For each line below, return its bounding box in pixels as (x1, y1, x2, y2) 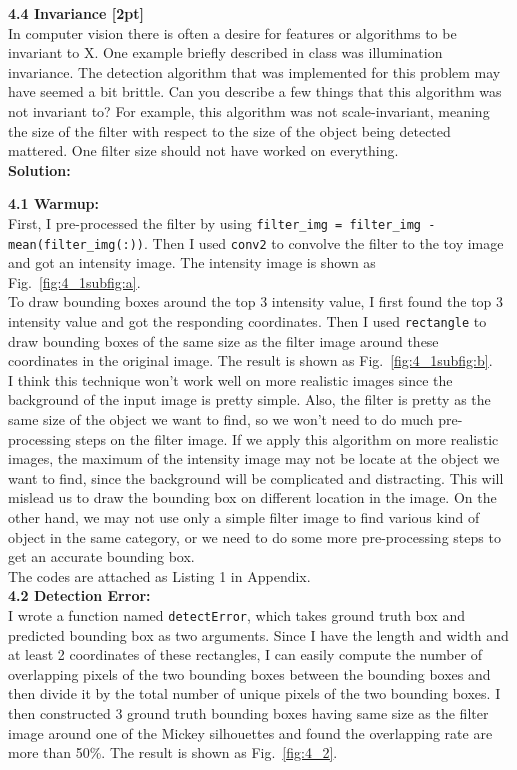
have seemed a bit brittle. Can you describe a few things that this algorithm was (8, 81, 502, 102)
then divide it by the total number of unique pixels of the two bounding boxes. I (8, 683, 501, 704)
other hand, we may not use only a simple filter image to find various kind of (8, 507, 480, 528)
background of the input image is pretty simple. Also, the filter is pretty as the (8, 389, 491, 410)
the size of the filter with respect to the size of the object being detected (8, 120, 451, 141)
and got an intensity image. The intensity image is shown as (8, 252, 376, 273)
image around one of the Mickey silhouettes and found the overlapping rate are (8, 722, 493, 743)
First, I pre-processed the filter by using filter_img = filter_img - (8, 212, 436, 233)
